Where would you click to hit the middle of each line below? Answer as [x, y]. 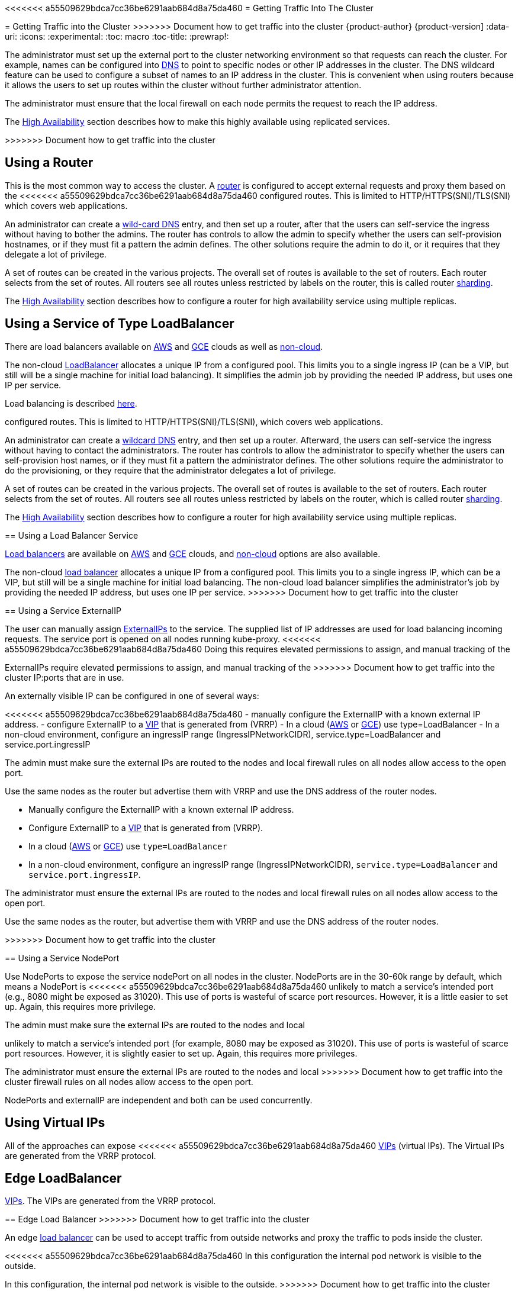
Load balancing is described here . [71, 403]
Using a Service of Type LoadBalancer [120, 324]
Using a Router [49, 163]
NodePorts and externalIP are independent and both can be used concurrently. [159, 1100]
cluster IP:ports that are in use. [65, 677]
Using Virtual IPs [55, 1123]
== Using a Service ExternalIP [63, 610]
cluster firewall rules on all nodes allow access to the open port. [129, 1081]
